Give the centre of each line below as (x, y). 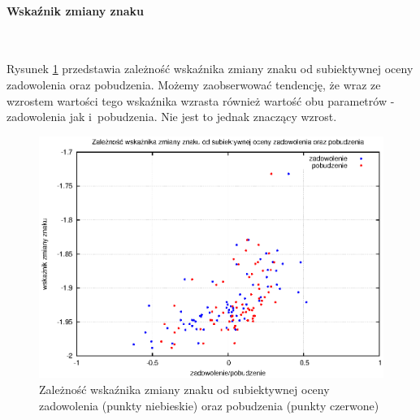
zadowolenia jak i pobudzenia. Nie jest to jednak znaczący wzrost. (172, 117)
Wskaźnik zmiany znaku (75, 10)
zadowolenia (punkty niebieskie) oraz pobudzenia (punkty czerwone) (209, 405)
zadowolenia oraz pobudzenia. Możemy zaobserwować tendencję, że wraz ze (194, 84)
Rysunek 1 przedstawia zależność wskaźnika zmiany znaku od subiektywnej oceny (210, 69)
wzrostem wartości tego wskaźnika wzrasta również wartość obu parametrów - (201, 100)
